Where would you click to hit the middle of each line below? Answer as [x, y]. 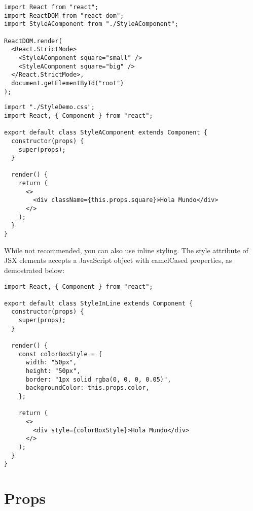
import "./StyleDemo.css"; [49, 107]
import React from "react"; [51, 7]
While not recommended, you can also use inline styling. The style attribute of [126, 250]
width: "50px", [51, 363]
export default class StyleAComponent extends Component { [106, 133]
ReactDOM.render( [33, 41]
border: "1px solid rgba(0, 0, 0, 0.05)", [98, 379]
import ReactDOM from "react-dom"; [64, 15]
